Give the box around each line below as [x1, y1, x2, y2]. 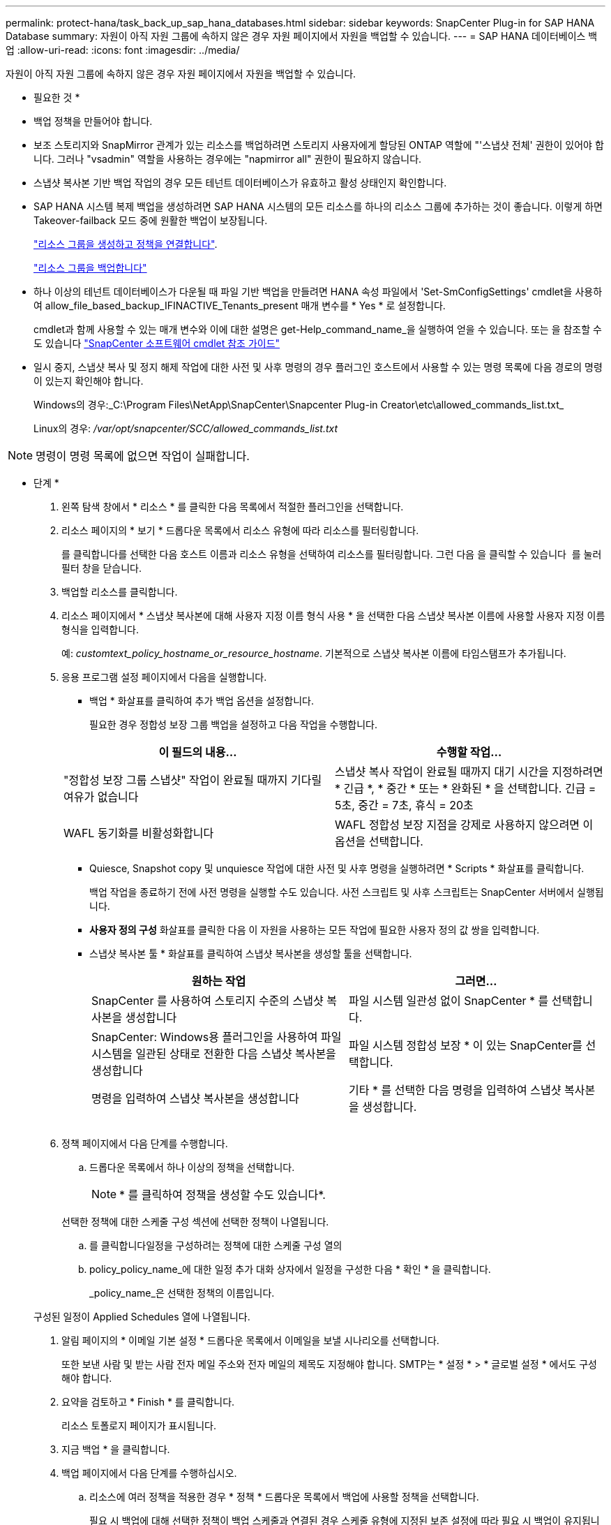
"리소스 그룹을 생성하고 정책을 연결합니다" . [33, 238, 218, 250]
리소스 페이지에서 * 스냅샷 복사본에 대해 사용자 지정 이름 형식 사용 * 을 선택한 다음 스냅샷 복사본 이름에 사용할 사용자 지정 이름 [61, 610, 605, 621]
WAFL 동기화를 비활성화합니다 [63, 826, 214, 840]
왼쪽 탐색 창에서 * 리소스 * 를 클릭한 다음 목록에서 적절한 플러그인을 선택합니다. [61, 501, 404, 513]
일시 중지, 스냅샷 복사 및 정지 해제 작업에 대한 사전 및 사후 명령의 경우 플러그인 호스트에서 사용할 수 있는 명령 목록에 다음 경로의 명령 [33, 361, 603, 373]
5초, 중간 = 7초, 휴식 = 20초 [335, 798, 474, 812]
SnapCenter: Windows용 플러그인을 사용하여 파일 [91, 1030, 342, 1044]
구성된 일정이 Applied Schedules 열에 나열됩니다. [33, 1311, 250, 1323]
